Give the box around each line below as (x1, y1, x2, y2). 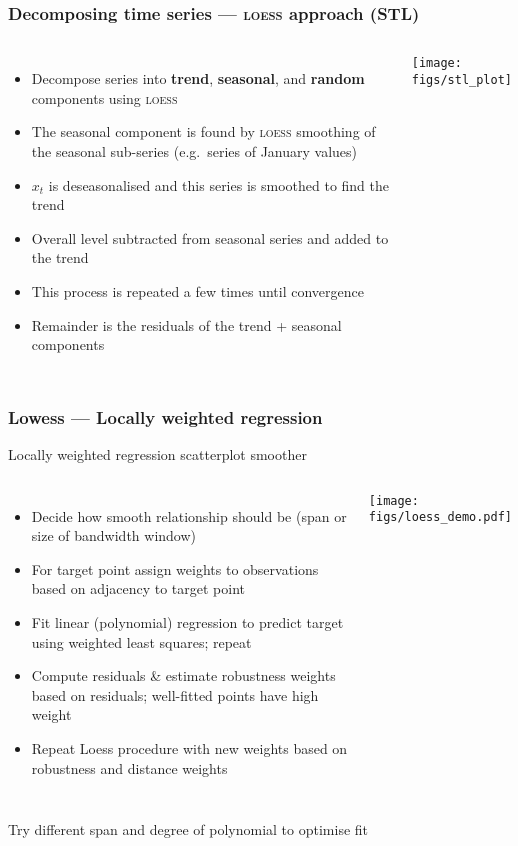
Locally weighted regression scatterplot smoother (8, 443, 307, 464)
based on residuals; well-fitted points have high (31, 684, 319, 705)
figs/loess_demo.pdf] (368, 510, 513, 525)
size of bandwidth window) (31, 525, 197, 546)
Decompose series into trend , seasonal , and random (31, 68, 365, 89)
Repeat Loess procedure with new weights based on (31, 737, 348, 758)
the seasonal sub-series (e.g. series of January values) (31, 141, 358, 161)
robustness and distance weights (31, 757, 228, 778)
